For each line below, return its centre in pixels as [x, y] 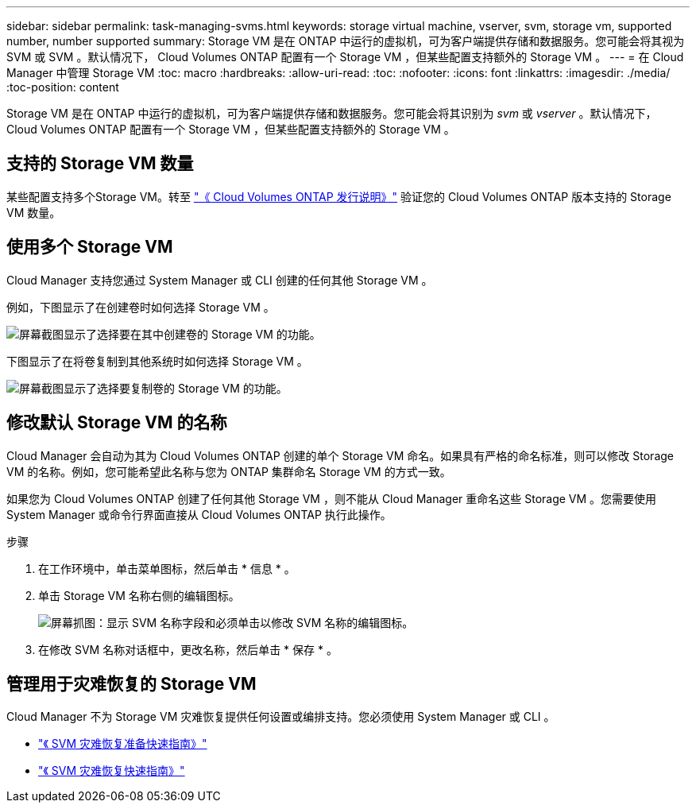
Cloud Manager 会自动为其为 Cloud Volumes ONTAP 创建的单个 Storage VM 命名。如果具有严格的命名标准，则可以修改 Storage [340, 455]
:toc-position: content [63, 87]
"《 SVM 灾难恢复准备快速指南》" [123, 744]
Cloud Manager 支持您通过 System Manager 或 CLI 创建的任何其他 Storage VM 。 [220, 280]
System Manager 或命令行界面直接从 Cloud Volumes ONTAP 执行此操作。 [199, 514]
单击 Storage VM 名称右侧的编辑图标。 [139, 595]
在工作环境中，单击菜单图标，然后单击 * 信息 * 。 [167, 568]
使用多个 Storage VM [90, 247]
